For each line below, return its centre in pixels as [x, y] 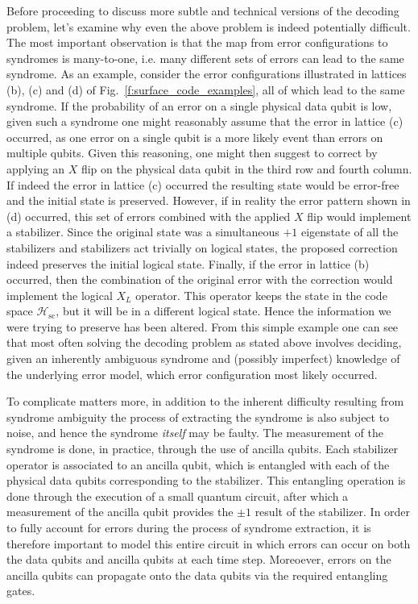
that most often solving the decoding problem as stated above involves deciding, [204, 342]
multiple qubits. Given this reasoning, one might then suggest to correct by [192, 153]
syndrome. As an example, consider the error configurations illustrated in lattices [207, 74]
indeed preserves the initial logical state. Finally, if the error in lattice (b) [188, 263]
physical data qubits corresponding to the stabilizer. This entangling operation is [206, 480]
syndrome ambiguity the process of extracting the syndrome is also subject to [198, 417]
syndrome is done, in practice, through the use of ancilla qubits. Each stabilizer [203, 449]
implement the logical [60, 295]
